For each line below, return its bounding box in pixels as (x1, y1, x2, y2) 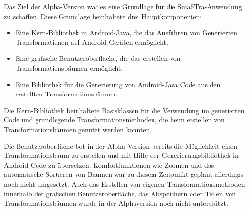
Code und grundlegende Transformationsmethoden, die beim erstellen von (4, 115, 225, 125)
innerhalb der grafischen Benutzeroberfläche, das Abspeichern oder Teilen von (4, 188, 236, 198)
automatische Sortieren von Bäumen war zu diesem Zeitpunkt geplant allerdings (4, 169, 243, 179)
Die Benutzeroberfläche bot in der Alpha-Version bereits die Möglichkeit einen (4, 140, 238, 151)
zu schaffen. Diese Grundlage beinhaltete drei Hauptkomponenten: (4, 11, 202, 21)
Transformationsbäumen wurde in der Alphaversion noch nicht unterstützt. (4, 198, 228, 208)
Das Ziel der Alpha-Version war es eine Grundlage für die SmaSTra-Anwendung (4, 1, 242, 11)
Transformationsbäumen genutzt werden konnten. (4, 124, 152, 134)
